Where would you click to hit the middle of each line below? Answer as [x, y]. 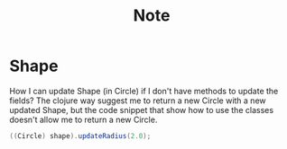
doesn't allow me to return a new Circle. [83, 119]
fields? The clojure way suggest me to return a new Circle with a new [138, 101]
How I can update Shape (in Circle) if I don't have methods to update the [144, 91]
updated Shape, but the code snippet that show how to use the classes [141, 110]
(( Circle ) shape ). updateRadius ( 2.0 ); [80, 136]
